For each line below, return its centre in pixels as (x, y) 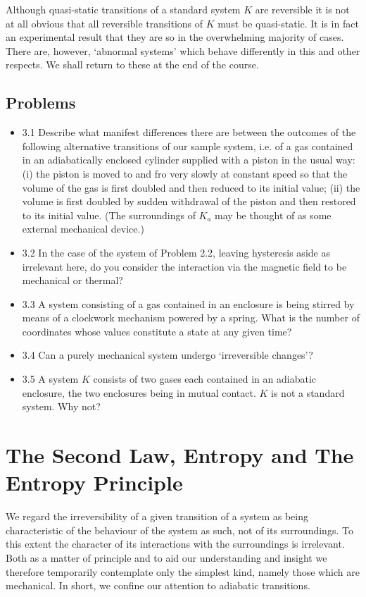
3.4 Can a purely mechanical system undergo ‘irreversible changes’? (168, 355)
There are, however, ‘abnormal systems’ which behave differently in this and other (183, 50)
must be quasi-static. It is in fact (288, 23)
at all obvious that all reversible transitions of (105, 23)
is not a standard (308, 392)
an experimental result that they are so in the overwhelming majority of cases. (175, 37)
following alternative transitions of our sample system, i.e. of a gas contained (188, 146)
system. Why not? (61, 406)
